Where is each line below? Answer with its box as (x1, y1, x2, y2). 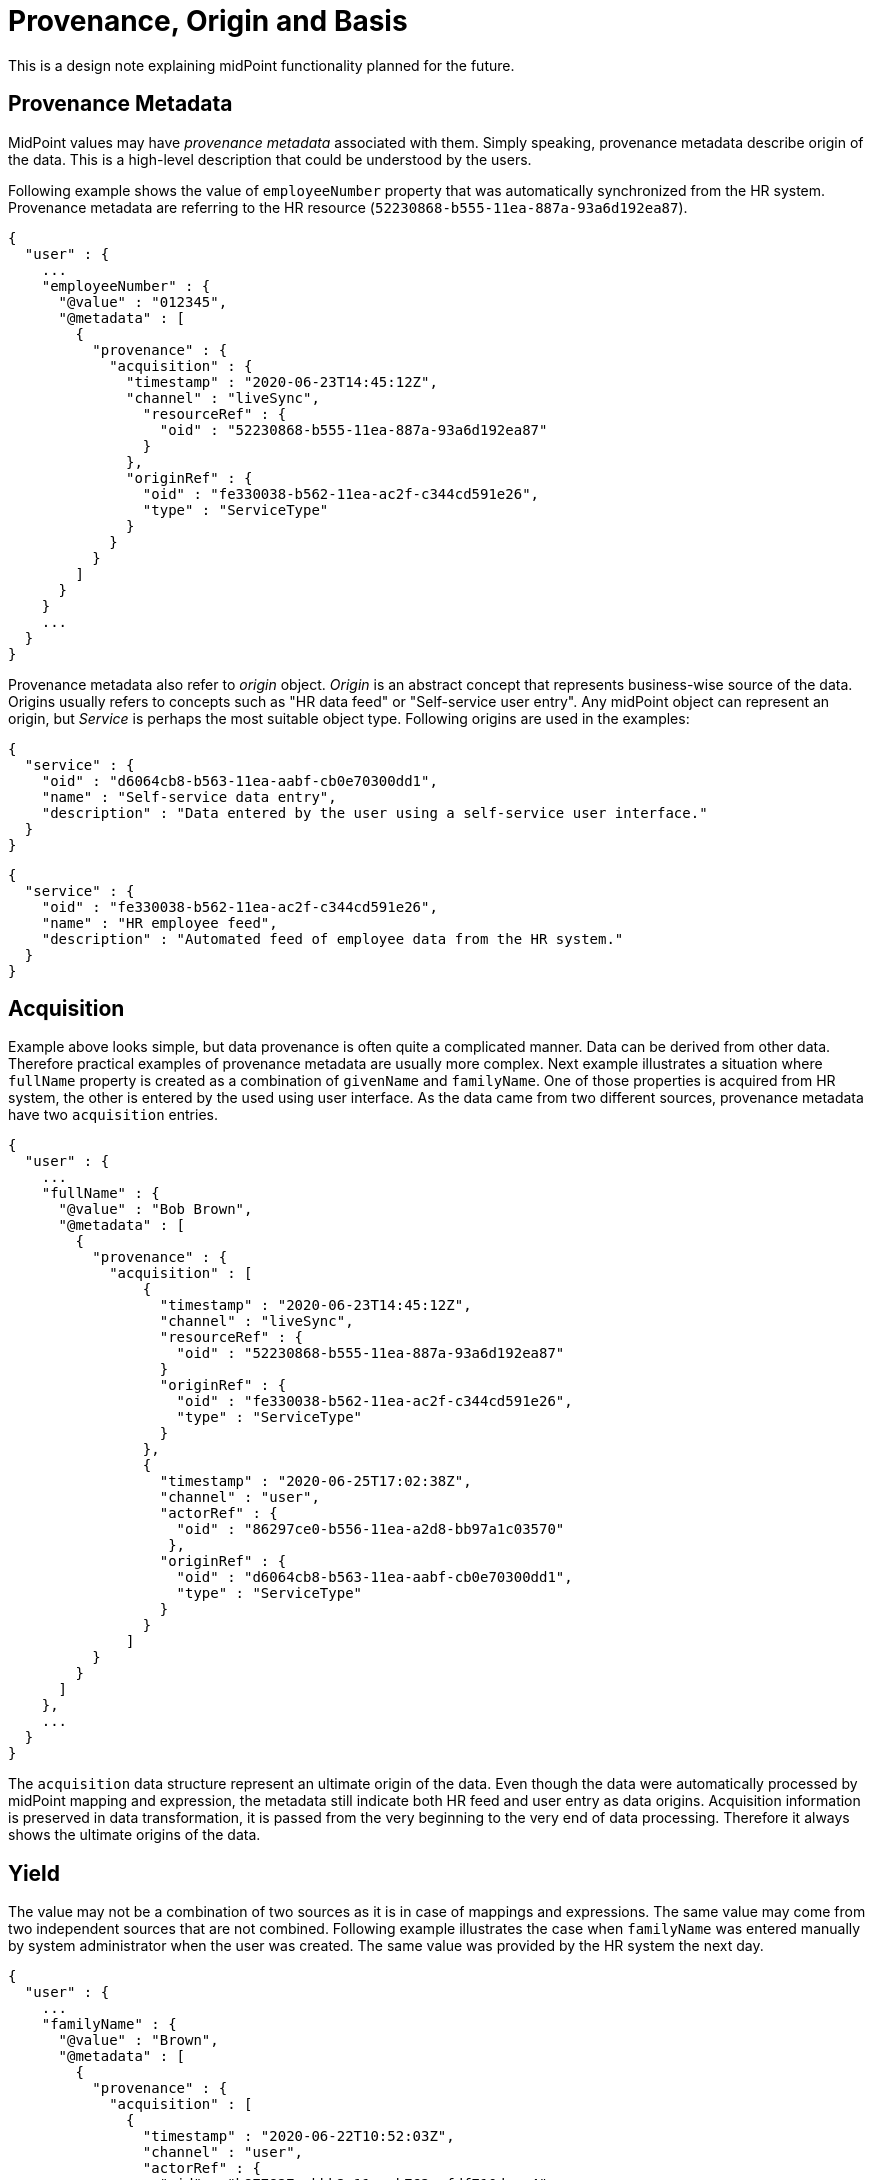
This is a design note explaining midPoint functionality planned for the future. (8, 56, 515, 74)
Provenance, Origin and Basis (8, 4, 408, 38)
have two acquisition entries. (8, 1106, 219, 1124)
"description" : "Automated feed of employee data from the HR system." (41, 930, 624, 947)
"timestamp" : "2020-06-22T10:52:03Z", (142, 2128, 455, 2145)
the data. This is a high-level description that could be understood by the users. (8, 150, 532, 168)
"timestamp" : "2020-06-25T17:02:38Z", (159, 1473, 472, 1490)
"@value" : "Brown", (58, 2032, 219, 2049)
